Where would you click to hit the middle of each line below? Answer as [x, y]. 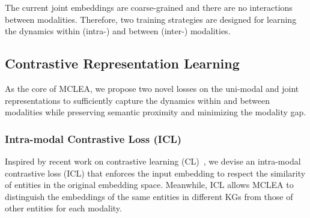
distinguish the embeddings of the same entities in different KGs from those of [149, 196]
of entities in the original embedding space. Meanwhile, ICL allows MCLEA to [149, 185]
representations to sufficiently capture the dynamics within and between [138, 100]
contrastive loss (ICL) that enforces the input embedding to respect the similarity [155, 173]
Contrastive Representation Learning [122, 63]
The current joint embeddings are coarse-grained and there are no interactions [149, 7]
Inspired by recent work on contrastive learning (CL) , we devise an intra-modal [153, 161]
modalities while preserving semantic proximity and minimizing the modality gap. [156, 112]
